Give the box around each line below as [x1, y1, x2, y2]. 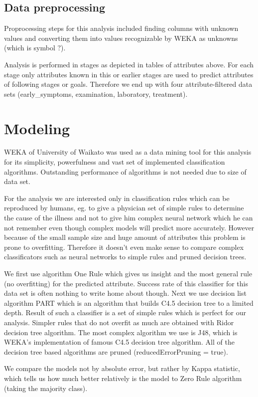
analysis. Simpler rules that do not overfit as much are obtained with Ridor [4, 317, 234, 327]
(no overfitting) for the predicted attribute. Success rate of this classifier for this [4, 278, 248, 288]
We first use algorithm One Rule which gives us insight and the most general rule [4, 268, 253, 279]
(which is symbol [4, 42, 55, 53]
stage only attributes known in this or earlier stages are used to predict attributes [4, 69, 254, 79]
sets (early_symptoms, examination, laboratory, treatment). [4, 88, 188, 99]
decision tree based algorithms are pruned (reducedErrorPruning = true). [4, 346, 228, 357]
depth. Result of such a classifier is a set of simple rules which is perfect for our [4, 307, 246, 318]
